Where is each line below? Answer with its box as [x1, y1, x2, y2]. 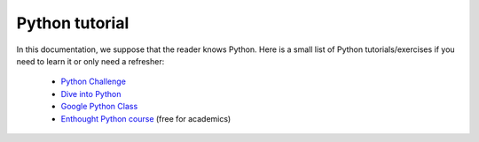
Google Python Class [60, 101, 138, 112]
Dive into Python [60, 88, 122, 99]
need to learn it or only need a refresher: [16, 56, 165, 66]
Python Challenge [60, 76, 126, 87]
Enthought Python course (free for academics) [60, 113, 232, 123]
